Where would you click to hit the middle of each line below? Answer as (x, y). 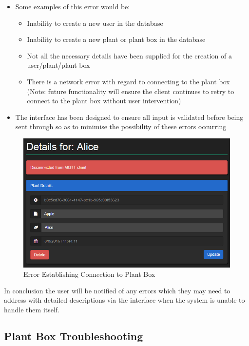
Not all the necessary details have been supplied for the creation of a (129, 55)
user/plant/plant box (58, 65)
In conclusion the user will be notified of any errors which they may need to (117, 290)
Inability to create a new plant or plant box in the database (116, 39)
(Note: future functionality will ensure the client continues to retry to (131, 91)
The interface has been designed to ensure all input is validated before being (129, 117)
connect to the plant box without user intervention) (104, 101)
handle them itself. (32, 309)
